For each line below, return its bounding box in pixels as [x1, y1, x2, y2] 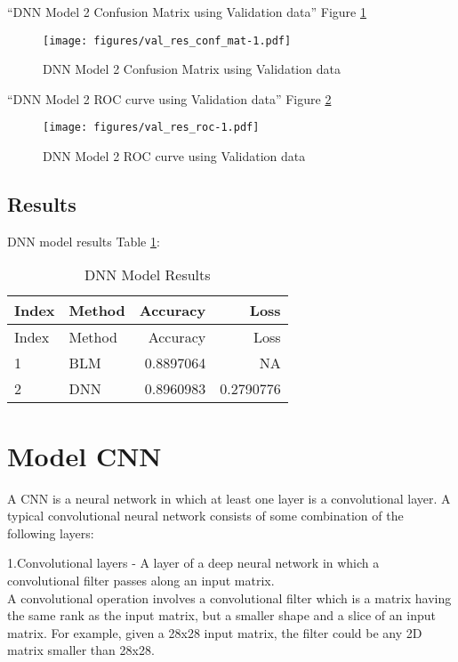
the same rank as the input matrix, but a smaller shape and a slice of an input [7, 606, 436, 625]
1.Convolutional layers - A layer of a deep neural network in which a [7, 553, 380, 572]
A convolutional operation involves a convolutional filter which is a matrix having [7, 588, 452, 607]
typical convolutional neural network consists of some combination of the [7, 506, 404, 525]
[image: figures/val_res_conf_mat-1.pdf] [43, 34, 292, 47]
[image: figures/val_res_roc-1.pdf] [43, 121, 260, 134]
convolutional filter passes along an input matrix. [7, 570, 275, 589]
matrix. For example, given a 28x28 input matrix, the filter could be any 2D [7, 623, 422, 642]
